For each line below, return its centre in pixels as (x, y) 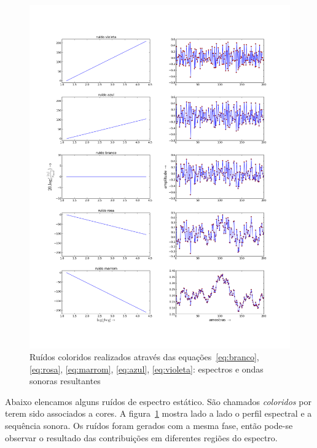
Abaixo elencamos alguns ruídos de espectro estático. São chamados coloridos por (158, 401)
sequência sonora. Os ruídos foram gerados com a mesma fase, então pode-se (149, 426)
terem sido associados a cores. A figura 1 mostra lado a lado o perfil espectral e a (158, 413)
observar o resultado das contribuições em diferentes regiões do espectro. (141, 437)
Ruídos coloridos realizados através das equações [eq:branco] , (144, 357)
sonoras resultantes (65, 381)
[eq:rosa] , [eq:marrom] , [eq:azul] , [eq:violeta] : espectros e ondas (147, 369)
